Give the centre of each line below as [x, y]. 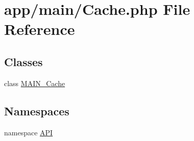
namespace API [29, 132]
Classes [23, 61]
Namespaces [37, 110]
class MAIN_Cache [35, 83]
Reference [40, 29]
